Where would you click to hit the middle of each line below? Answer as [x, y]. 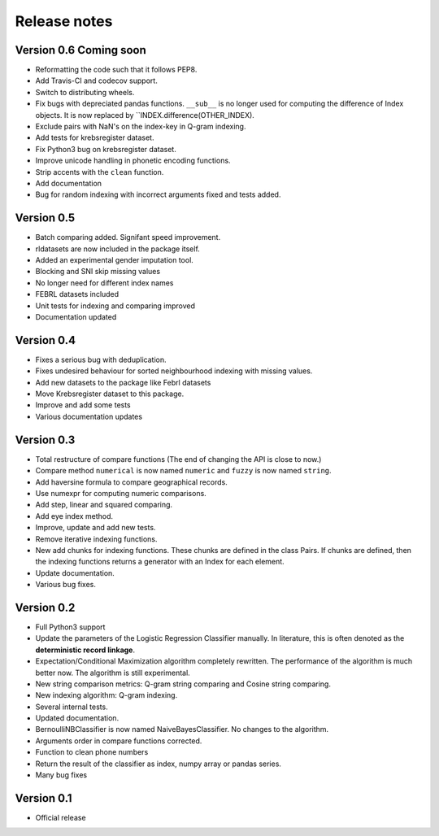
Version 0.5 [45, 218]
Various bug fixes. [66, 585]
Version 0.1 [43, 798]
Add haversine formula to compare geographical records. [131, 482]
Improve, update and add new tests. [96, 528]
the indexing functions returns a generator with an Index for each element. [160, 562]
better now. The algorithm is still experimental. [113, 673]
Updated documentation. [77, 718]
